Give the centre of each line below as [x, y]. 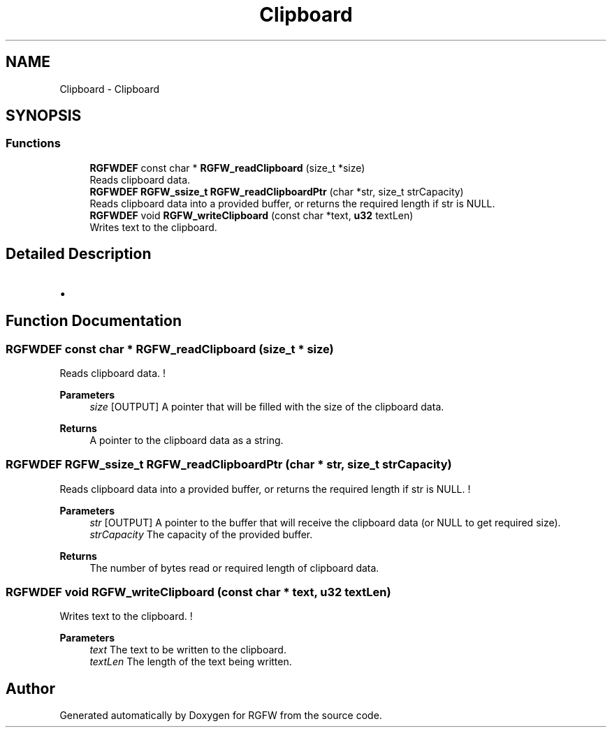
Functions [33, 143]
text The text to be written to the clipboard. [188, 650]
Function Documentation [94, 321]
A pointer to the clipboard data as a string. [187, 440]
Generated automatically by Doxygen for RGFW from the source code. [221, 716]
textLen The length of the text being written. [191, 662]
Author [30, 688]
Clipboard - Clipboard [110, 89]
